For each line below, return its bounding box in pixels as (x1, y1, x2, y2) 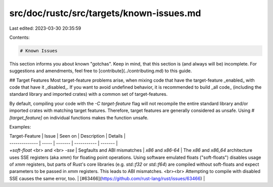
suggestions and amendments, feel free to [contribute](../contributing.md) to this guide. (9, 68, 192, 74)
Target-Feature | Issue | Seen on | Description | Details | (9, 133, 126, 139)
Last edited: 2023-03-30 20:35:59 (9, 25, 81, 31)
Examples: (9, 124, 31, 130)
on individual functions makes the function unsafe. (43, 114, 149, 120)
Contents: (9, 34, 30, 40)
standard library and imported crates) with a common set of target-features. (9, 91, 168, 97)
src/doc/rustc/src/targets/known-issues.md (9, 8, 201, 19)
